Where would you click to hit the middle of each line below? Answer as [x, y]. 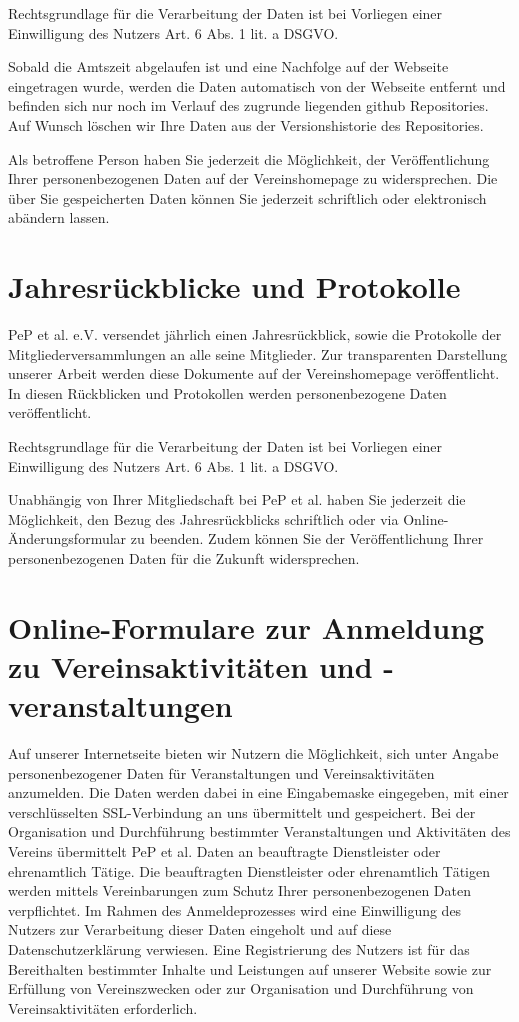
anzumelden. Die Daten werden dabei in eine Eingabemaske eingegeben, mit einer [258, 792]
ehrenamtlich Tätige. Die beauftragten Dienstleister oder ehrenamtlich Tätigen [249, 870]
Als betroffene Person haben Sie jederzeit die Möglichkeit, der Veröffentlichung [249, 158]
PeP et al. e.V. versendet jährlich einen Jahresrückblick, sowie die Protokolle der [255, 334]
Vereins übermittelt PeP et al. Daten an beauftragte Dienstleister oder [224, 851]
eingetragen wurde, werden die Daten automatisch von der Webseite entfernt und [257, 85]
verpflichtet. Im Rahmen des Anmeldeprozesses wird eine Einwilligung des [235, 909]
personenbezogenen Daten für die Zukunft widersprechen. [184, 558]
